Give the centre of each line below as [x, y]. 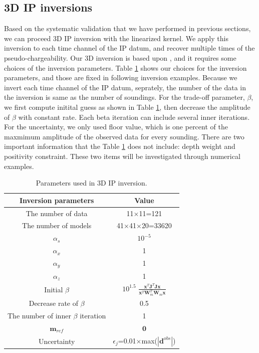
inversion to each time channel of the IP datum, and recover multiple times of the [129, 48]
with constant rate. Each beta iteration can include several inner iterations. [134, 117]
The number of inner [39, 315]
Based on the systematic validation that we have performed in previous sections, [127, 28]
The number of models [57, 225]
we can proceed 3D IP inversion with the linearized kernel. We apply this [116, 38]
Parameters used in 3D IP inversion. [91, 183]
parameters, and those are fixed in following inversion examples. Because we [121, 77]
